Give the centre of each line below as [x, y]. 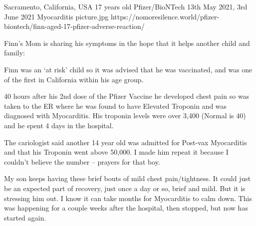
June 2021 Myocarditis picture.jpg [56, 16]
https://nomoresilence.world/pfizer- [165, 16]
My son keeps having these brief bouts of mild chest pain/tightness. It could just [128, 178]
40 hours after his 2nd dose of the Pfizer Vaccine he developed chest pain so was [127, 96]
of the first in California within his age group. [74, 79]
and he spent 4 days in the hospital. [59, 125]
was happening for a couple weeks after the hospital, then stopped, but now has [126, 208]
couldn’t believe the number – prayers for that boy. [82, 161]
